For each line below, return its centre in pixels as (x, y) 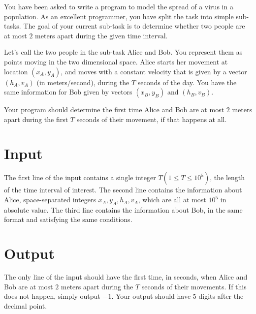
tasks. (13, 26)
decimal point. (26, 305)
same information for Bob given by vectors (68, 92)
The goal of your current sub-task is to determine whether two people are (134, 26)
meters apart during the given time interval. (101, 35)
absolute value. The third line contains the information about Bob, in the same (123, 209)
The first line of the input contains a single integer (80, 177)
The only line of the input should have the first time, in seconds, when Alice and (126, 277)
